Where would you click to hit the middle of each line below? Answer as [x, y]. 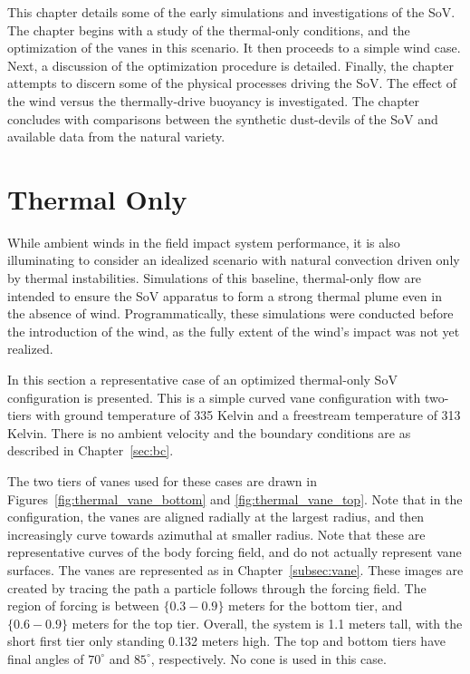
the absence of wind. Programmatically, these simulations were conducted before [230, 313]
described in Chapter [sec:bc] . [91, 450]
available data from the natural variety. [116, 137]
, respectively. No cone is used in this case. [269, 658]
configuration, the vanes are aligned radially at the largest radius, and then [216, 517]
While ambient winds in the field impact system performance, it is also [204, 242]
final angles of [46, 658]
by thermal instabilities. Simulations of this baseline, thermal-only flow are [215, 278]
